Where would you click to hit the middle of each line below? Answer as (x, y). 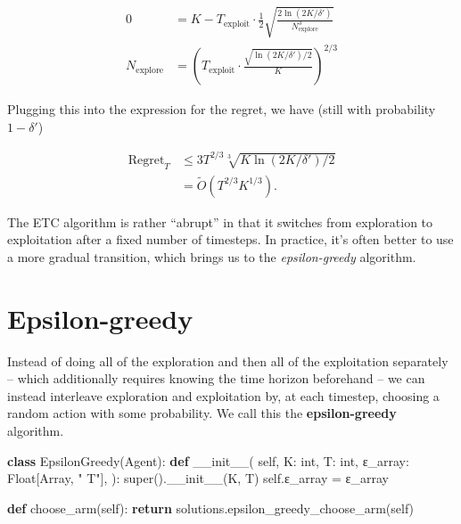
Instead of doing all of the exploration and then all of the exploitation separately (228, 360)
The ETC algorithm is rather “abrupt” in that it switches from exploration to (220, 221)
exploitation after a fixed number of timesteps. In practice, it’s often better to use (230, 239)
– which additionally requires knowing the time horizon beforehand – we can (216, 378)
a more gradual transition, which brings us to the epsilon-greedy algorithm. (212, 256)
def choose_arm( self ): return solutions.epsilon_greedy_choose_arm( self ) (211, 508)
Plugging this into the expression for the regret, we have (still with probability (222, 109)
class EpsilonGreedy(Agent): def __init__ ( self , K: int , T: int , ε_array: (208, 460)
